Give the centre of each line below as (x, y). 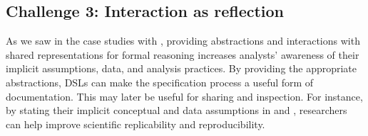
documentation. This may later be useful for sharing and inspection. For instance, (184, 96)
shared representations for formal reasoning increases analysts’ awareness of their (183, 54)
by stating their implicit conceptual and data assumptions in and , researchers (177, 110)
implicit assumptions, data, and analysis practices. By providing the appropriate (182, 68)
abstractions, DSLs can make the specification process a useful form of (160, 82)
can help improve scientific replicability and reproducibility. (136, 124)
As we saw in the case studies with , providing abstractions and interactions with (183, 41)
